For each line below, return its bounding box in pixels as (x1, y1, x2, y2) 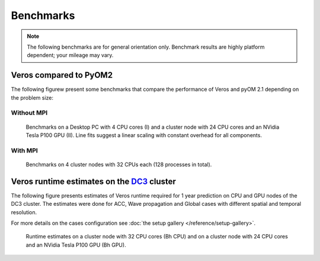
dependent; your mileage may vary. (27, 52, 114, 59)
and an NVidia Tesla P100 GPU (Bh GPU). (25, 241, 127, 249)
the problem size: (11, 94, 53, 101)
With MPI (11, 146, 38, 154)
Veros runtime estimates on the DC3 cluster (11, 176, 176, 186)
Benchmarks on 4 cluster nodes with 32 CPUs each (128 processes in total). (25, 161, 212, 168)
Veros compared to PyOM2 (11, 70, 113, 80)
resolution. (11, 208, 37, 216)
